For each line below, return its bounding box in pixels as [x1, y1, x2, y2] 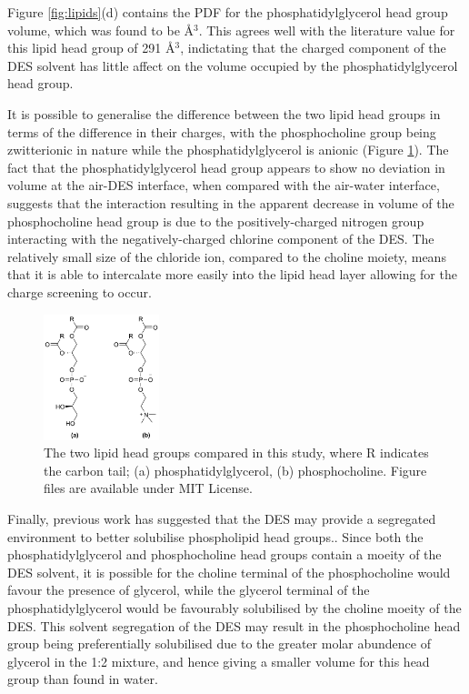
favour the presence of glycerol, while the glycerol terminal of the [7, 580, 370, 599]
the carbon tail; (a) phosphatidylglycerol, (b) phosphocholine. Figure [44, 460, 427, 479]
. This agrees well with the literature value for [198, 20, 455, 39]
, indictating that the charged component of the [180, 38, 446, 57]
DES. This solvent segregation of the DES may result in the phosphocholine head [7, 616, 461, 635]
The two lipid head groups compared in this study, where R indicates [44, 443, 429, 462]
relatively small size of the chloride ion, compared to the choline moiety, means [7, 246, 446, 266]
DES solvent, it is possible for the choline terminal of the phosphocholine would [7, 562, 451, 581]
